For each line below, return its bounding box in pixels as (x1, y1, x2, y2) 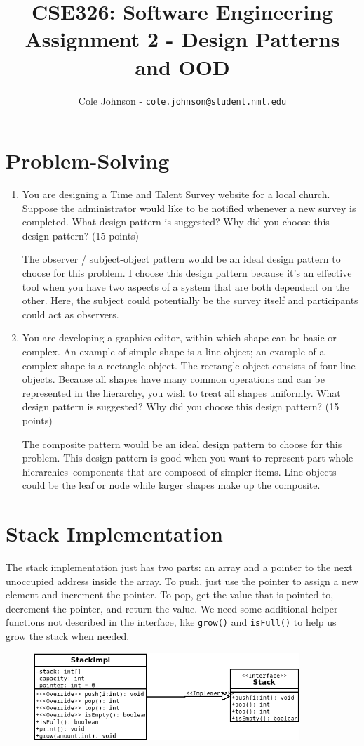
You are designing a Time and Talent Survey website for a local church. (22, 187, 330, 202)
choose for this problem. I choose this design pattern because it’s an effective (22, 266, 352, 280)
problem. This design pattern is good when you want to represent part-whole (22, 450, 353, 465)
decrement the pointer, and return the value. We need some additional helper (6, 601, 338, 615)
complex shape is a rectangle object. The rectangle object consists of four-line (22, 358, 356, 372)
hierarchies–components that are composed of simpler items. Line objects (22, 464, 337, 478)
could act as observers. (22, 306, 119, 321)
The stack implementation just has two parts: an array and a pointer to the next (6, 560, 353, 575)
